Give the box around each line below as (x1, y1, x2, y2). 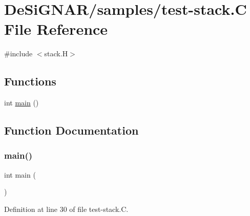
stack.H (44, 48, 68, 59)
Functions (4, 73, 56, 89)
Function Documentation (4, 122, 139, 138)
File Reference (4, 18, 108, 39)
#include (4, 48, 33, 59)
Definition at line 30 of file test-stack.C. (4, 203, 129, 214)
